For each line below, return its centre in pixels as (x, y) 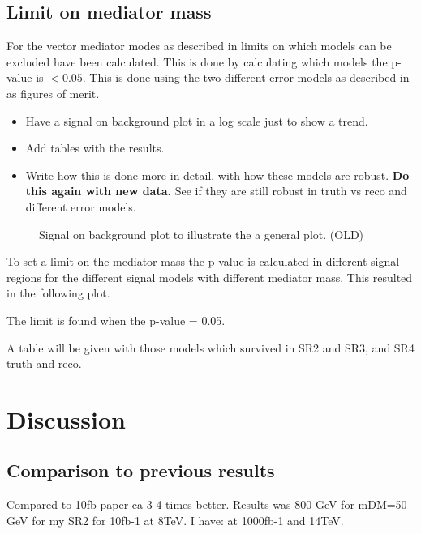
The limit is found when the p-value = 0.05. (116, 320)
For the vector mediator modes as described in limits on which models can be (199, 46)
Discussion (66, 419)
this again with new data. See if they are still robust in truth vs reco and (216, 191)
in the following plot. (58, 293)
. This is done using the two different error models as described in (246, 77)
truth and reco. (44, 363)
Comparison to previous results (141, 470)
